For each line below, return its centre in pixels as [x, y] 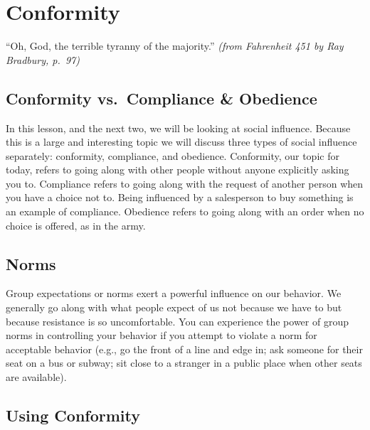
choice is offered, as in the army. [76, 225]
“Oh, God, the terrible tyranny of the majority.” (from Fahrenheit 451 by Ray [175, 46]
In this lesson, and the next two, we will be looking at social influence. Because [178, 128]
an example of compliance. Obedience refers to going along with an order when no [185, 211]
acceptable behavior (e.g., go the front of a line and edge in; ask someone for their [184, 349]
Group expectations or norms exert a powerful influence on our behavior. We [174, 293]
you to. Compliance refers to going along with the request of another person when [185, 183]
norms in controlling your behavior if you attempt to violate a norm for [162, 335]
